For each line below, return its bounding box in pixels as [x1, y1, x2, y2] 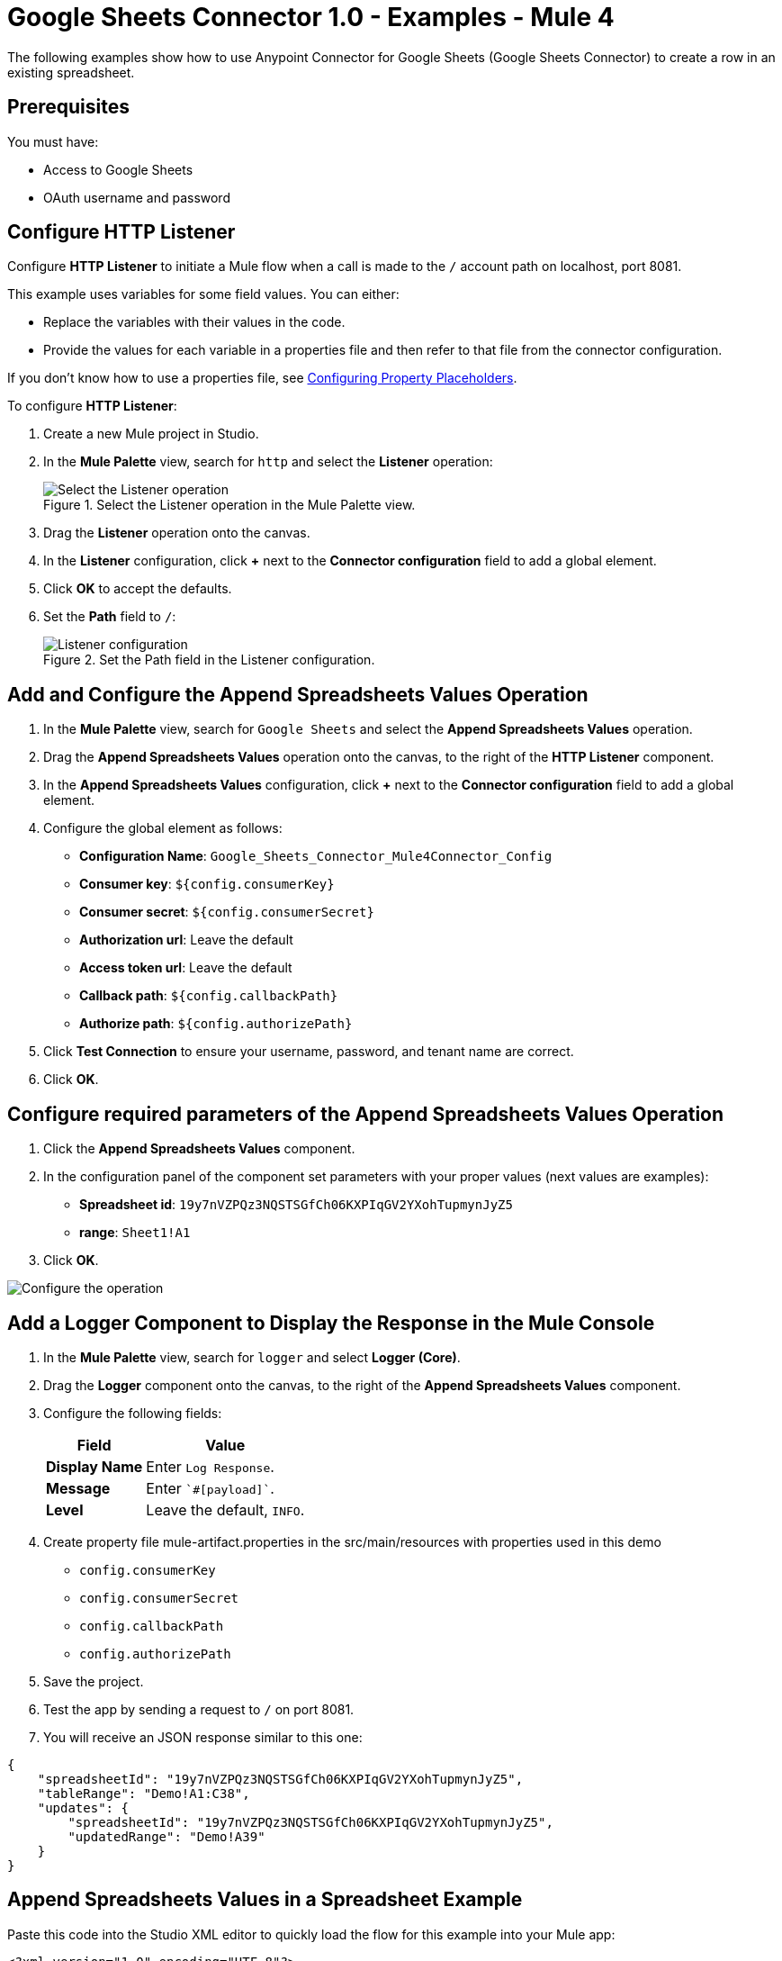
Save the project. [43, 1673, 144, 1689]
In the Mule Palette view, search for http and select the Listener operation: [43, 454, 493, 470]
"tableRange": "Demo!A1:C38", [37, 1785, 250, 1801]
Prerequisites [7, 95, 130, 119]
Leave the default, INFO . [146, 1500, 305, 1519]
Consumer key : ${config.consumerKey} [79, 876, 335, 892]
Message [46, 1478, 111, 1497]
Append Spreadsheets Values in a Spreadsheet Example [7, 1888, 523, 1911]
